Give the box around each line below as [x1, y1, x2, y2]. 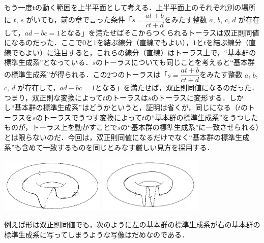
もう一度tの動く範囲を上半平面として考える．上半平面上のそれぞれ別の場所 [4, 2, 256, 12]
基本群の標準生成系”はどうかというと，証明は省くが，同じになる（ [14, 102, 238, 113]
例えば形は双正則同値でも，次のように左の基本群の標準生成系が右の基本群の [4, 219, 260, 230]
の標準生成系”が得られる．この [4, 69, 107, 80]
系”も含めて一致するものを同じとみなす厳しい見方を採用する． [4, 142, 214, 152]
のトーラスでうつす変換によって [36, 112, 142, 122]
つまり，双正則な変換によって [4, 92, 103, 102]
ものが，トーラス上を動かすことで [4, 122, 118, 132]
